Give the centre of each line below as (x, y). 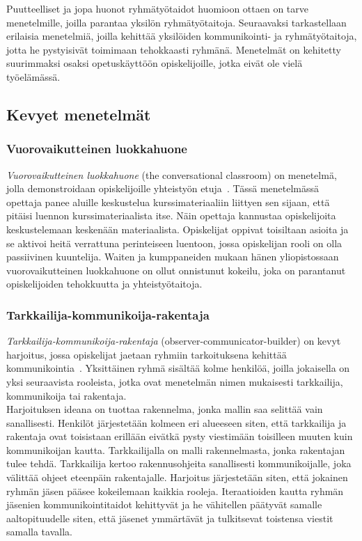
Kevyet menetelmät (79, 114)
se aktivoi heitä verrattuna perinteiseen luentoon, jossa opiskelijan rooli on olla (174, 243)
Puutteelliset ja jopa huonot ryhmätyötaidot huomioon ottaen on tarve (158, 8)
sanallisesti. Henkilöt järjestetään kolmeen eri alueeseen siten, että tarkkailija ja (176, 422)
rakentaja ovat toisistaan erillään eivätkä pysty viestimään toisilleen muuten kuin (180, 436)
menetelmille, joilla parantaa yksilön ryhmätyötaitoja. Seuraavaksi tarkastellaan (176, 22)
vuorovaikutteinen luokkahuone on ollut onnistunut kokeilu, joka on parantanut (176, 270)
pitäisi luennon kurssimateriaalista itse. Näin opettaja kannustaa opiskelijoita (171, 215)
